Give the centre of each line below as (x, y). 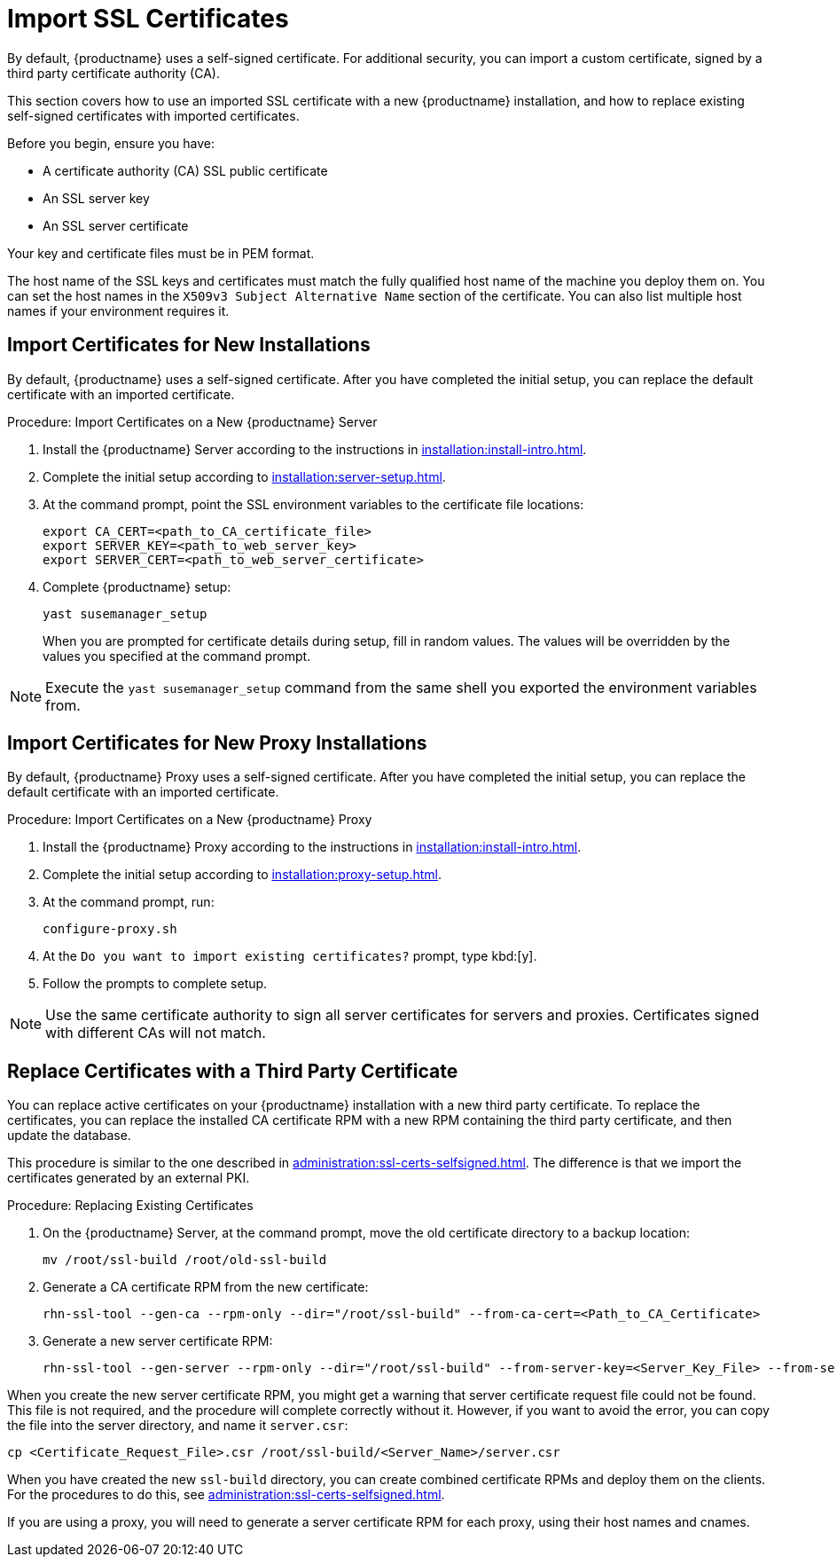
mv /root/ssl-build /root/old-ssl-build (185, 1260)
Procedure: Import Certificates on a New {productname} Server (192, 421)
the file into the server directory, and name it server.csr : (178, 1426)
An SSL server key (96, 198)
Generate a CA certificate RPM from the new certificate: (206, 1287)
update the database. (69, 1136)
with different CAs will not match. (156, 1033)
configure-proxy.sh (110, 929)
